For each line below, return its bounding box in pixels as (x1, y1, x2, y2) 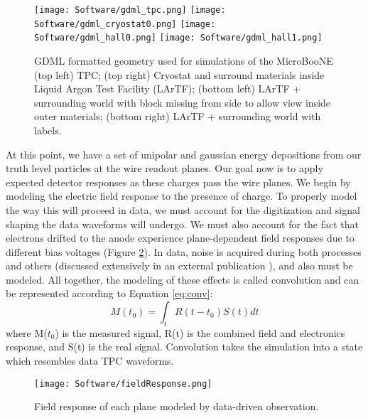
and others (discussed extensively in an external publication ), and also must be (6, 258, 353, 273)
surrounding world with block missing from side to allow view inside (34, 95, 331, 109)
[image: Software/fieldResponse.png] (34, 378, 212, 389)
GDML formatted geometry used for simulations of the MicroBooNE (34, 53, 333, 68)
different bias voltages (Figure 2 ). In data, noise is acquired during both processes (6, 244, 362, 259)
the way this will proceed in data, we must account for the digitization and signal (6, 202, 360, 217)
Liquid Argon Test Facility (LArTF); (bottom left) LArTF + (34, 81, 301, 96)
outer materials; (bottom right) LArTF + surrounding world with (34, 109, 321, 124)
